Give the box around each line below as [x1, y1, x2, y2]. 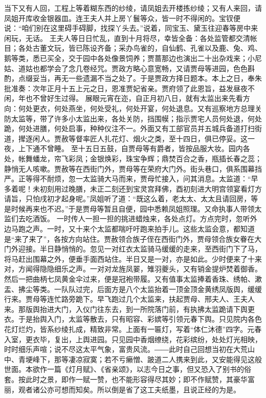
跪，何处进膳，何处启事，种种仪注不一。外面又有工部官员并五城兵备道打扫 [4, 123, 255, 134]
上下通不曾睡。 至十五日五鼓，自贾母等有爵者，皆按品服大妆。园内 [18, 143, 243, 154]
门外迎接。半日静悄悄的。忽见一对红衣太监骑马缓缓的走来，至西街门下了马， [4, 243, 262, 254]
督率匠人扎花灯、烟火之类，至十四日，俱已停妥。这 [75, 133, 248, 143]
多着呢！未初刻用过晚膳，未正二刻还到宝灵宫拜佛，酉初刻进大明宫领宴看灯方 [4, 183, 262, 194]
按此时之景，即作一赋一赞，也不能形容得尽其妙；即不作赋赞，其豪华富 [18, 373, 255, 384]
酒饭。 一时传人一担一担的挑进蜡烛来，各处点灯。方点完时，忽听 [32, 213, 250, 224]
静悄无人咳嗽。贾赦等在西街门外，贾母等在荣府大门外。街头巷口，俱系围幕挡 [4, 163, 262, 174]
